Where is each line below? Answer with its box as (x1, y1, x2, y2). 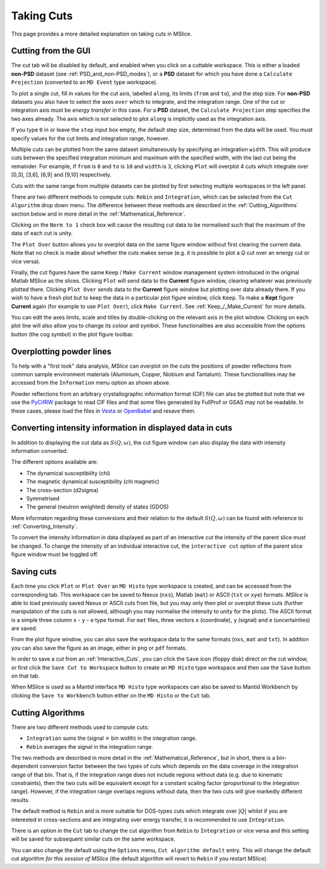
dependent (11, 763, 39, 770)
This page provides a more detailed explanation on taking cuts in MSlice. (11, 30, 192, 37)
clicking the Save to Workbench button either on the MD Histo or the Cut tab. (11, 691, 211, 699)
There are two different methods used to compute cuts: (11, 723, 149, 731)
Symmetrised (26, 495, 60, 502)
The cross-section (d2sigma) (26, 486, 99, 493)
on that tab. (11, 672, 40, 679)
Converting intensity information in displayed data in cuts (11, 423, 232, 433)
